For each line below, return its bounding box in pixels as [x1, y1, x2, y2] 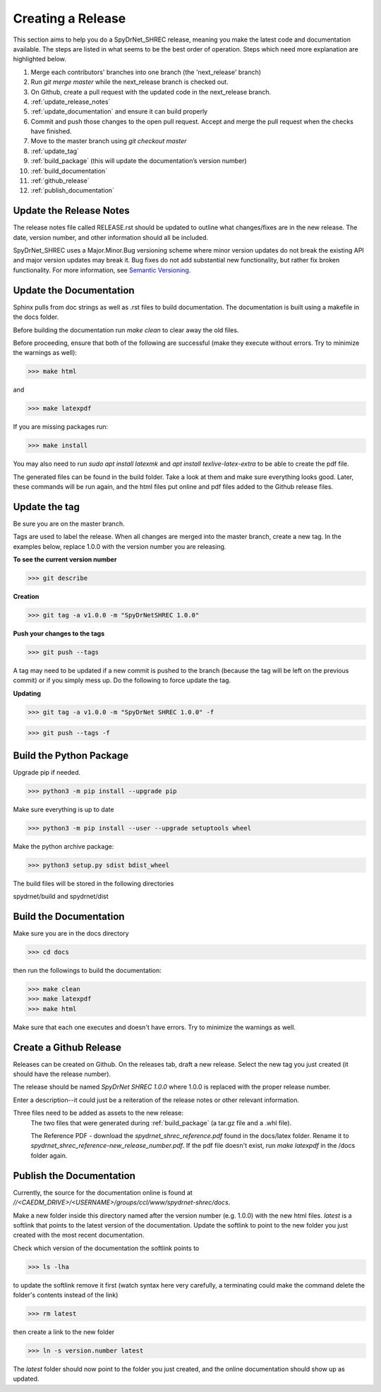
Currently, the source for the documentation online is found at [13, 1188, 193, 1197]
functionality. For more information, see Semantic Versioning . [13, 265, 191, 274]
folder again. [30, 1151, 68, 1160]
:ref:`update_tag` [30, 147, 79, 155]
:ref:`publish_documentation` [30, 186, 114, 195]
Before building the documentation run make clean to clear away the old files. [13, 325, 239, 334]
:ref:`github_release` [30, 176, 90, 185]
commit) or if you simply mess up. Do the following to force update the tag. [13, 676, 231, 684]
